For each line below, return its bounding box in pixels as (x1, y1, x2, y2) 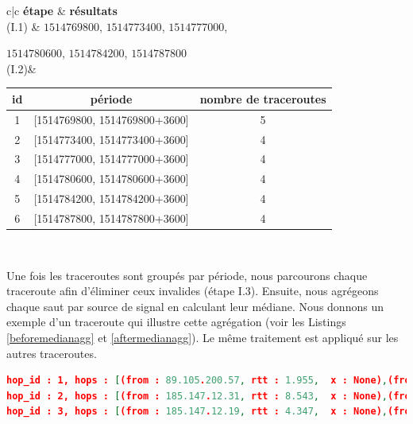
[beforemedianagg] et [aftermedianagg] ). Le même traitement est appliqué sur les (6, 329, 399, 345)
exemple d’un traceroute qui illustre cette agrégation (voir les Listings (6, 313, 346, 330)
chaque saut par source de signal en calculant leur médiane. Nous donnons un (6, 298, 384, 314)
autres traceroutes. (6, 344, 97, 361)
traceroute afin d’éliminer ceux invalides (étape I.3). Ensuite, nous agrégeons (6, 282, 379, 299)
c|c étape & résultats (6, 2, 118, 18)
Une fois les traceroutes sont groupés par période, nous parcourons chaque (6, 266, 368, 283)
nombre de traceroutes (199, 90, 326, 107)
